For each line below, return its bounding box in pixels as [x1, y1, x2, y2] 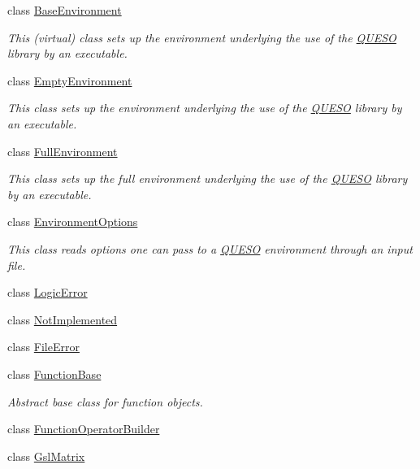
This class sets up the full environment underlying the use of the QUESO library [7, 170, 408, 187]
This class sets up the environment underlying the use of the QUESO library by [7, 99, 402, 116]
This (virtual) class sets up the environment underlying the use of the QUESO [7, 28, 396, 46]
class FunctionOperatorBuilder [7, 420, 160, 437]
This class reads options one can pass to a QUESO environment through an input [7, 240, 413, 257]
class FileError [7, 338, 80, 355]
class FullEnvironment [7, 142, 118, 159]
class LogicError [7, 284, 88, 301]
